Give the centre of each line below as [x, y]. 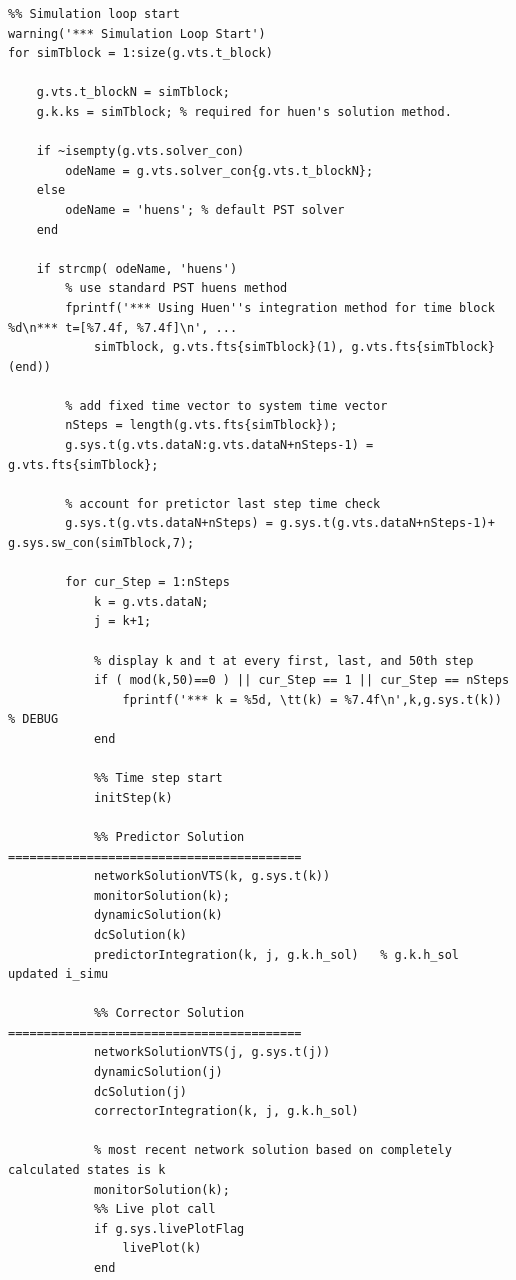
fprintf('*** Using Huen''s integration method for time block [280, 307]
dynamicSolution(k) [158, 915]
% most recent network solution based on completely [272, 1150]
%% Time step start [158, 778]
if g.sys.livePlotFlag [169, 1228]
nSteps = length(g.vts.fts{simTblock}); [201, 425]
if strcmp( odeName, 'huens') [137, 268]
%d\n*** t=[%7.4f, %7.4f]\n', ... [123, 327]
